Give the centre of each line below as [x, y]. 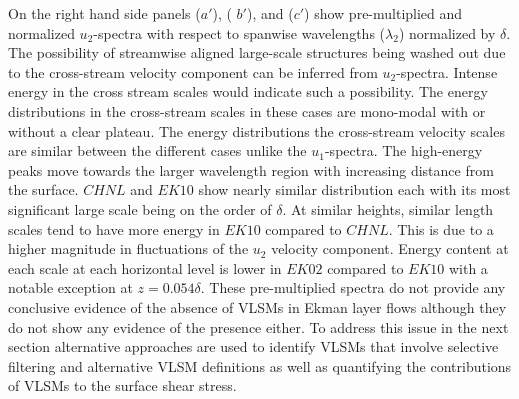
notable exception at [70, 287]
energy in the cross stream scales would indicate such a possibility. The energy [248, 91]
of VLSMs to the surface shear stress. [122, 385]
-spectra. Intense [447, 71]
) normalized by [447, 32]
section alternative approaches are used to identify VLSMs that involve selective [253, 346]
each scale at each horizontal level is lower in [145, 267]
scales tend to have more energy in [114, 228]
